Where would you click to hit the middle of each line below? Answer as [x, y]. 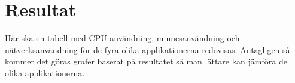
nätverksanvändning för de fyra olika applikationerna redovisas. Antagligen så [147, 49]
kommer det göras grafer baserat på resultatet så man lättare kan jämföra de [146, 61]
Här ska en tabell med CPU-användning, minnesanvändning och [122, 38]
